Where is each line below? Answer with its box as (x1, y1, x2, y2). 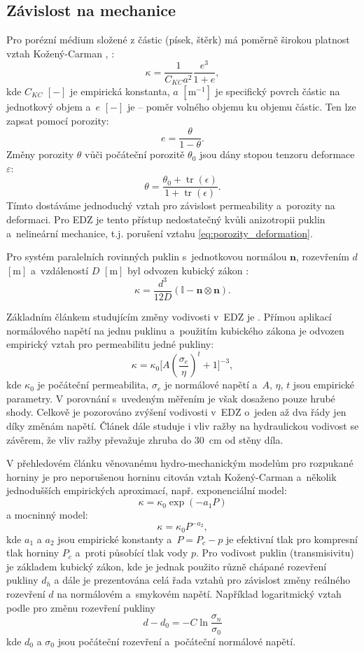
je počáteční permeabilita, (37, 377, 149, 392)
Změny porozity (6, 147, 74, 162)
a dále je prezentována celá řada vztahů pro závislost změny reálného (54, 573, 351, 587)
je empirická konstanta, (70, 83, 170, 98)
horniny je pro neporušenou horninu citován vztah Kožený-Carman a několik (6, 469, 337, 484)
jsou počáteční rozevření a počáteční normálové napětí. (57, 633, 296, 648)
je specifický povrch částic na (215, 83, 340, 98)
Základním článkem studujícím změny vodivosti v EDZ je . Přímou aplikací (6, 309, 332, 324)
